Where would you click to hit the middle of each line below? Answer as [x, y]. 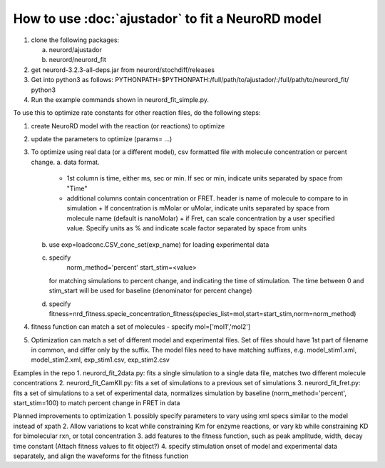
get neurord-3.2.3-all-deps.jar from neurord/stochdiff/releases [123, 70]
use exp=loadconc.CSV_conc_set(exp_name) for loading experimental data [159, 244]
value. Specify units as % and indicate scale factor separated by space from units [186, 228]
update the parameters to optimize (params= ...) [102, 139]
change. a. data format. [65, 162]
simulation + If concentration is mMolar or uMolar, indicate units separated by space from [198, 208]
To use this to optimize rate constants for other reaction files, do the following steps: [137, 113]
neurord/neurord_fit [78, 60]
